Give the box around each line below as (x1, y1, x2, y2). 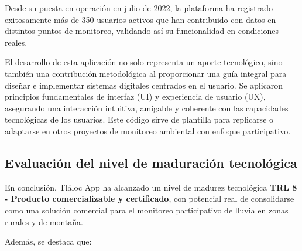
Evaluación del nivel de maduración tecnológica (5, 153, 297, 171)
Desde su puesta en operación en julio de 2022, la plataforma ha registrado (5, 2, 273, 13)
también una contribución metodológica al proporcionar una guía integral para (5, 67, 287, 79)
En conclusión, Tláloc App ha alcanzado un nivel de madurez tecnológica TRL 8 (5, 181, 297, 193)
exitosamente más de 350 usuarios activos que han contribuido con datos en (5, 13, 276, 25)
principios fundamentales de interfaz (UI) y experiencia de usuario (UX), (5, 90, 266, 103)
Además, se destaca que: (5, 235, 92, 247)
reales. (5, 36, 28, 48)
